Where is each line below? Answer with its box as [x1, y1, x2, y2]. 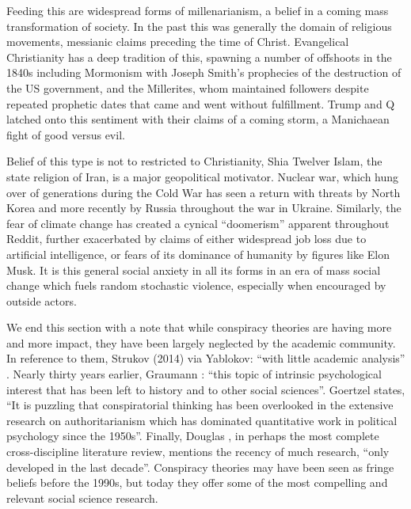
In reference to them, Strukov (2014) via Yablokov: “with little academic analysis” [6, 350, 405, 367]
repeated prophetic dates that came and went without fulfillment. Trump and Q [6, 95, 395, 112]
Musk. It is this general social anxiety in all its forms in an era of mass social [6, 261, 381, 278]
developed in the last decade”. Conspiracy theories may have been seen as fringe [6, 458, 394, 475]
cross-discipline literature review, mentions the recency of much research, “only [6, 443, 390, 460]
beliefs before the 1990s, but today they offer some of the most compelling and [6, 474, 388, 491]
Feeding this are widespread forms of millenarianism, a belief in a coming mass [6, 2, 389, 18]
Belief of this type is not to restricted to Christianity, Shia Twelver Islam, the [6, 153, 382, 169]
